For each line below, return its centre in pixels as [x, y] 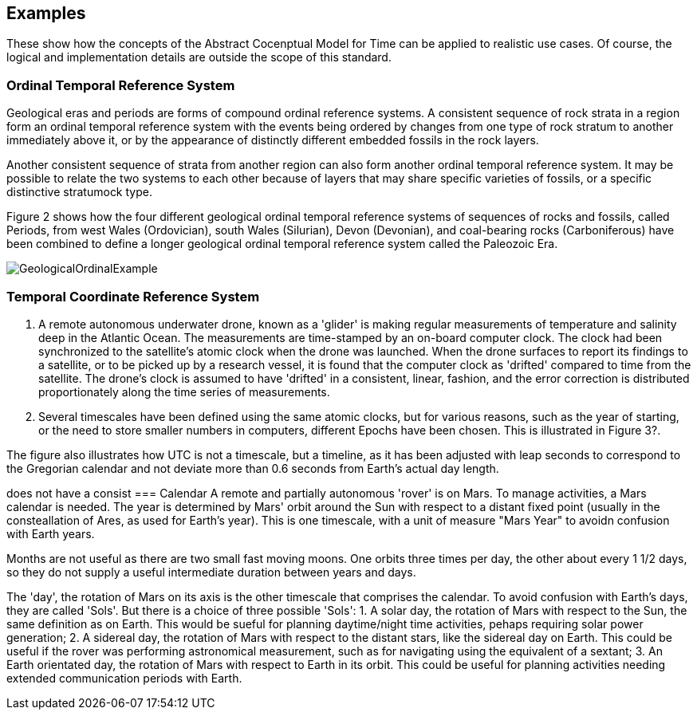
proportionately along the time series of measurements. [184, 391]
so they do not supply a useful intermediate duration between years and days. [211, 572]
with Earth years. [51, 533]
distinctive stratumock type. [79, 192]
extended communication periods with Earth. [124, 678]
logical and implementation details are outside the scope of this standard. [199, 57]
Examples [46, 13]
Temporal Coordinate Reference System [133, 296]
